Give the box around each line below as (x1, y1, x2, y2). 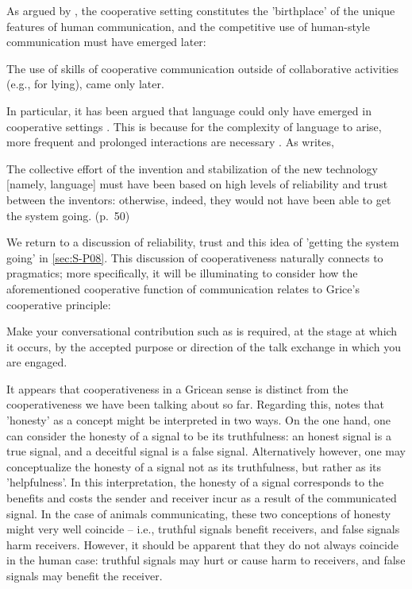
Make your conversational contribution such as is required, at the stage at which (6, 323, 398, 339)
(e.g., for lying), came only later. (6, 76, 164, 92)
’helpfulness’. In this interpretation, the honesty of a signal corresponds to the (6, 474, 384, 490)
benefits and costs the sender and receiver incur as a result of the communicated (6, 490, 397, 506)
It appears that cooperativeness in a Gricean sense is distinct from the (6, 380, 348, 397)
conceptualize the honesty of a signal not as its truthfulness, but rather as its (6, 458, 382, 475)
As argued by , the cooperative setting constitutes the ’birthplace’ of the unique (6, 2, 395, 18)
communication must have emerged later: (6, 33, 206, 50)
